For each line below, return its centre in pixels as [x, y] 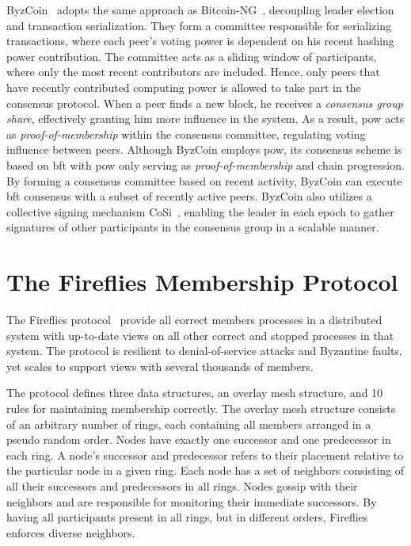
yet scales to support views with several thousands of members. [160, 366]
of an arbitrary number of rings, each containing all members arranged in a [189, 424]
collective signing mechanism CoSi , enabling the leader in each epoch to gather [200, 211]
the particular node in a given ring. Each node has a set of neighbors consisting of [205, 470]
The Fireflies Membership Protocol [202, 282]
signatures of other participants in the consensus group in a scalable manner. [193, 227]
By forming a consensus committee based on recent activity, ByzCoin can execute [204, 180]
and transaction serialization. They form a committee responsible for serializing [199, 25]
